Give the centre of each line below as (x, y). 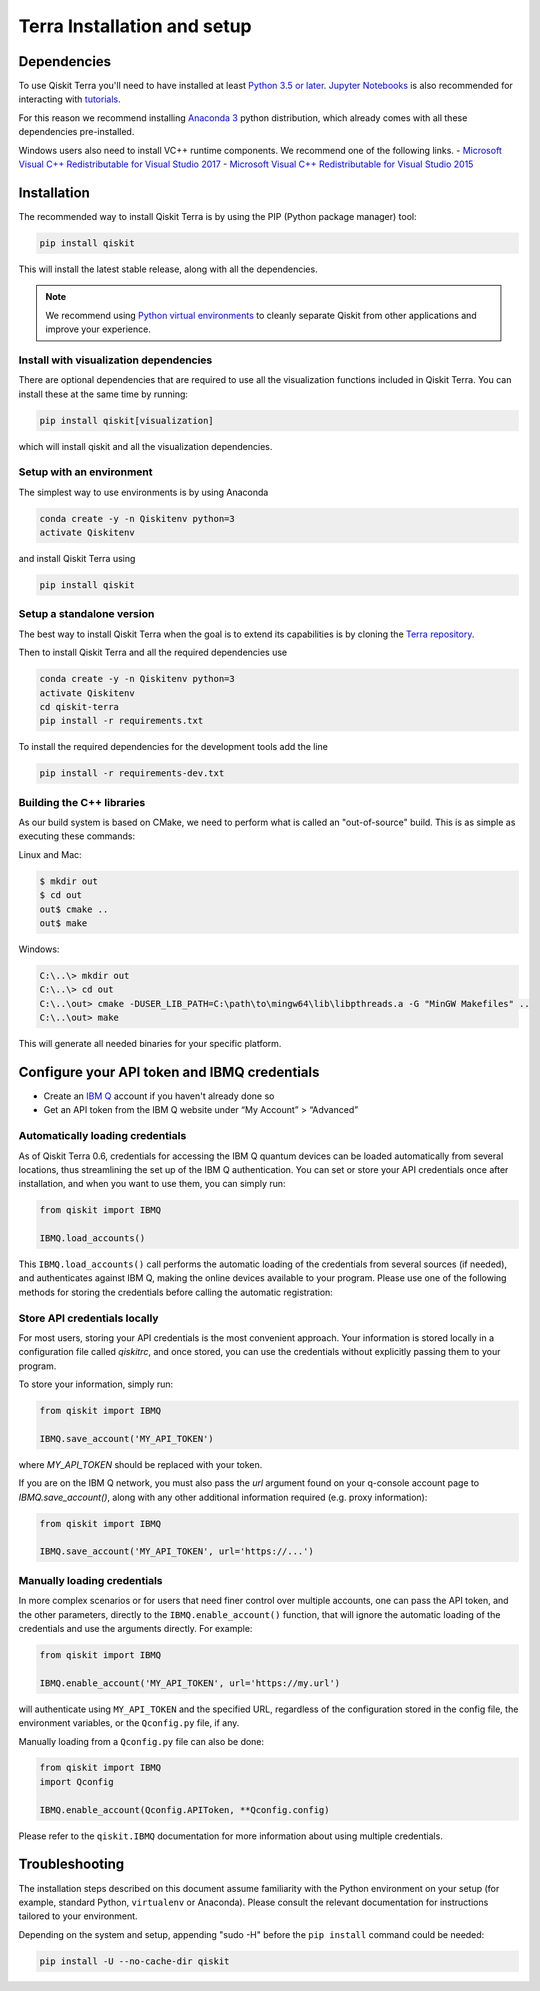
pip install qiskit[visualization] (126, 420)
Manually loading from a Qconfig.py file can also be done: (141, 1741)
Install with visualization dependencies (115, 360)
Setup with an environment (86, 472)
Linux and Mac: (50, 854)
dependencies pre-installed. (76, 132)
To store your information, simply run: (96, 1384)
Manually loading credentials (91, 1580)
